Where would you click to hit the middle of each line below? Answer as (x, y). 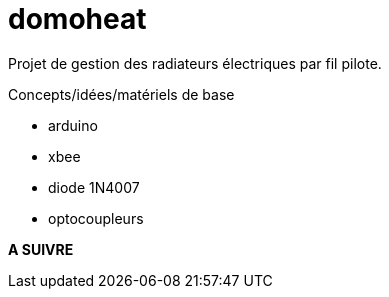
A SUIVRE (41, 249)
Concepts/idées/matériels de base (121, 94)
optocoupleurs (96, 218)
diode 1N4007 (94, 187)
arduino (73, 125)
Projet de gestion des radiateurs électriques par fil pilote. (195, 63)
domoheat (77, 19)
